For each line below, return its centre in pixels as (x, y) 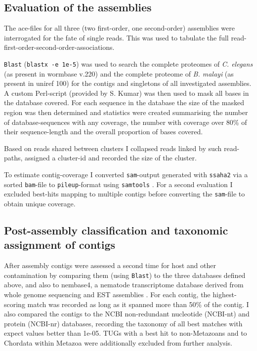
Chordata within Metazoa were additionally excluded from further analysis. (118, 342)
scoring (15, 304)
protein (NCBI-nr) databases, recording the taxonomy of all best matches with (123, 323)
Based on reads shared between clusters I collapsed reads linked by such (113, 148)
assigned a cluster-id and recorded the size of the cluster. (111, 158)
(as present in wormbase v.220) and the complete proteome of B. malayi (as (119, 73)
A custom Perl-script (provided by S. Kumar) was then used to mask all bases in (127, 93)
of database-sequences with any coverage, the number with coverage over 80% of (126, 122)
